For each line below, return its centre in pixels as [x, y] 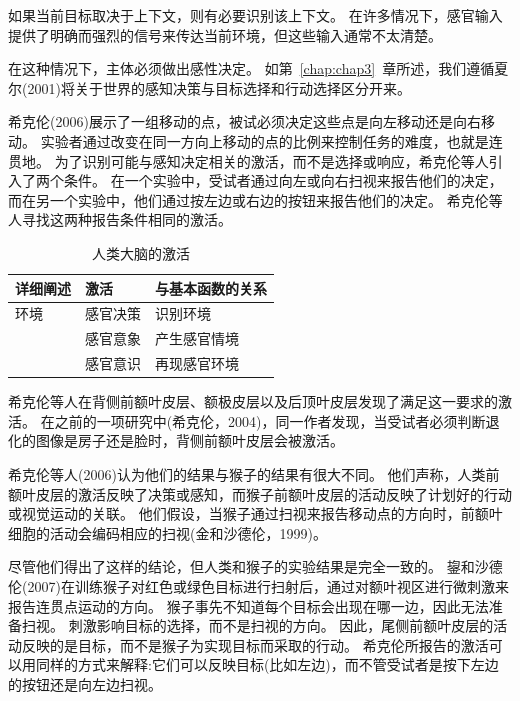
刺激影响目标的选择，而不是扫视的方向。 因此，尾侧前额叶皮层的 [281, 625]
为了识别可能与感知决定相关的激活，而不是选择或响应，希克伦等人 [271, 160]
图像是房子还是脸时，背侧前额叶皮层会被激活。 [189, 440]
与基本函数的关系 [211, 287]
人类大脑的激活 [141, 252]
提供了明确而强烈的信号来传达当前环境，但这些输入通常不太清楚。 [225, 34]
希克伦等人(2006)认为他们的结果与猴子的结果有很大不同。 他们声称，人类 [247, 473]
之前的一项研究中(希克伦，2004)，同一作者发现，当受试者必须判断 [270, 420]
